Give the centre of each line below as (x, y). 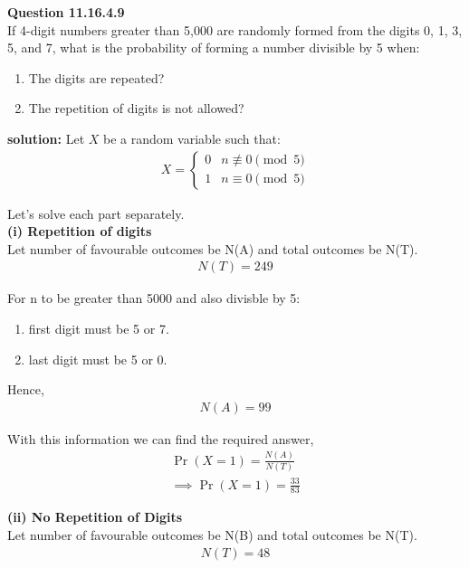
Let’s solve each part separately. (96, 213)
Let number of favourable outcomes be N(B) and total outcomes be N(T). (212, 535)
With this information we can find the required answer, (161, 438)
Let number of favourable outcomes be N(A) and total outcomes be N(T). (213, 248)
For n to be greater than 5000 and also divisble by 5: (154, 298)
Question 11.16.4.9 (66, 12)
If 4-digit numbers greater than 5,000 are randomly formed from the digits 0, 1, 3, (235, 29)
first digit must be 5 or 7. (99, 328)
